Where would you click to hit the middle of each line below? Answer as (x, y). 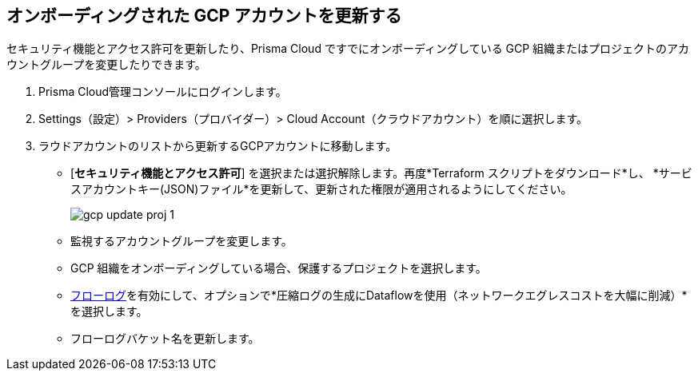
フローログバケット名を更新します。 (165, 339)
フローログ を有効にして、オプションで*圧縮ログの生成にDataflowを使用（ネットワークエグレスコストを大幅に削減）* (379, 296)
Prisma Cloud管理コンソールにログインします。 (163, 92)
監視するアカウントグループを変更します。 (181, 241)
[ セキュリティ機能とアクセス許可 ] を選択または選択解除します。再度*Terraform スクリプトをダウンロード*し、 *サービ (381, 173)
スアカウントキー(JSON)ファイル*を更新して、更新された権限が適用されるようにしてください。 (321, 189)
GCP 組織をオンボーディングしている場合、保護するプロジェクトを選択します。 (279, 268)
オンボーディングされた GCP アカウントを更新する (204, 16)
